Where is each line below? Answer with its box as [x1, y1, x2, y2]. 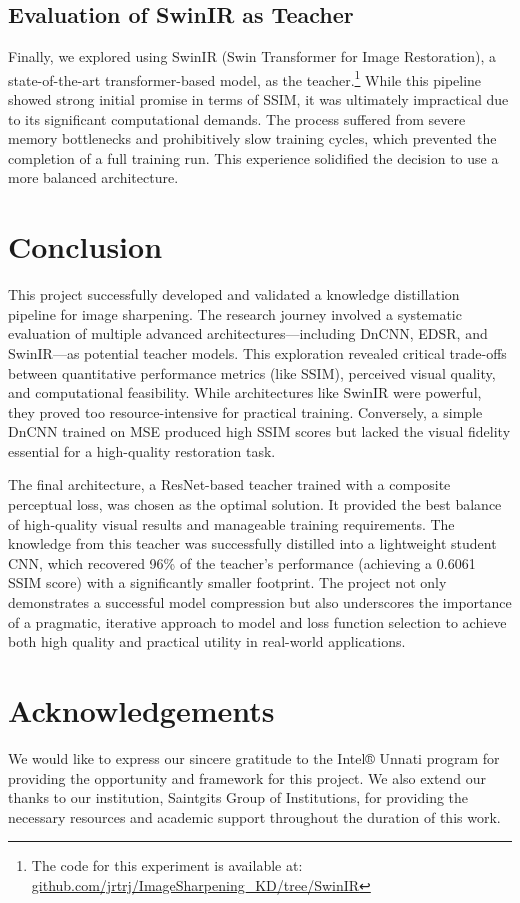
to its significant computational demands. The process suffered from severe [8, 108, 466, 129]
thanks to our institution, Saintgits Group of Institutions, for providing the [8, 787, 469, 808]
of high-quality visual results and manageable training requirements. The [8, 513, 455, 534]
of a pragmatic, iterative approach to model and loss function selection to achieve [8, 611, 507, 632]
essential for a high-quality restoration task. [8, 440, 276, 461]
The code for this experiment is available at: [31, 855, 303, 876]
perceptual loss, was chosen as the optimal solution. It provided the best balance [8, 494, 502, 515]
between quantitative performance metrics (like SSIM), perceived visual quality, [8, 362, 496, 383]
